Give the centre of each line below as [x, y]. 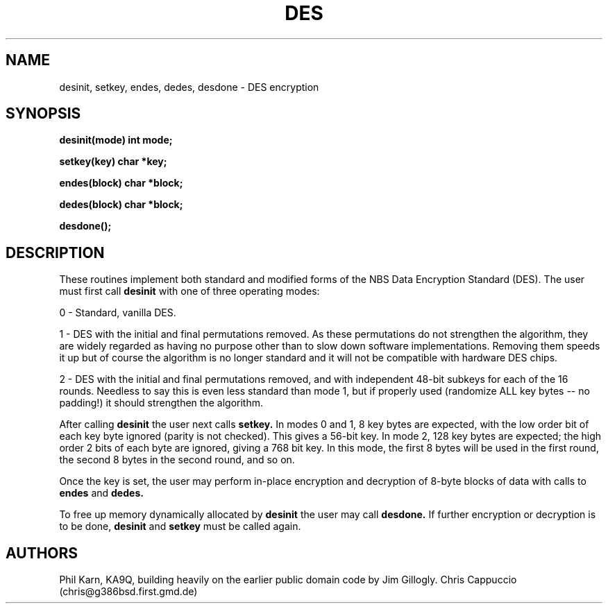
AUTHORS [42, 553]
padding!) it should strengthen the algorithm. [161, 403]
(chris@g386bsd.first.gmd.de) [128, 592]
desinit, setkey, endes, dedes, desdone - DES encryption [189, 87]
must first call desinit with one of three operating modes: [189, 291]
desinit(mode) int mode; [116, 140]
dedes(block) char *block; [121, 205]
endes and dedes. [101, 493]
